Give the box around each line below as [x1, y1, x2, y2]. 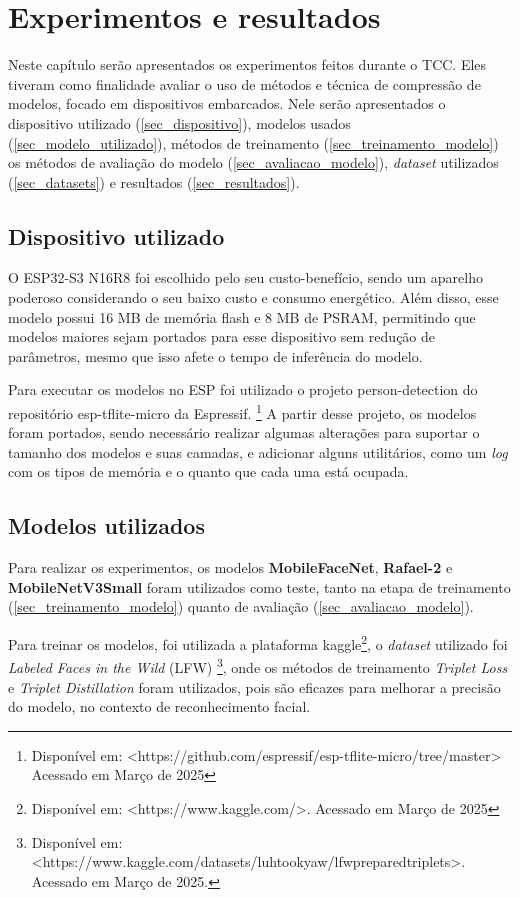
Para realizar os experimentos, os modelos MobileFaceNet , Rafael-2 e [8, 557, 453, 578]
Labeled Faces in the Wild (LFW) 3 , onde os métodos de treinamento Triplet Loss [8, 654, 508, 677]
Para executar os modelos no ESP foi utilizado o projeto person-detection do [8, 379, 478, 400]
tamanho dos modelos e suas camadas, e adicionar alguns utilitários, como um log [8, 441, 508, 462]
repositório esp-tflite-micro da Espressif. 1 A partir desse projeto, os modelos [8, 400, 477, 423]
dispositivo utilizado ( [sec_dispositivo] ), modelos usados [8, 112, 351, 133]
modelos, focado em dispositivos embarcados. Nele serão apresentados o [8, 93, 446, 114]
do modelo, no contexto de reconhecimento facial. [8, 696, 311, 717]
